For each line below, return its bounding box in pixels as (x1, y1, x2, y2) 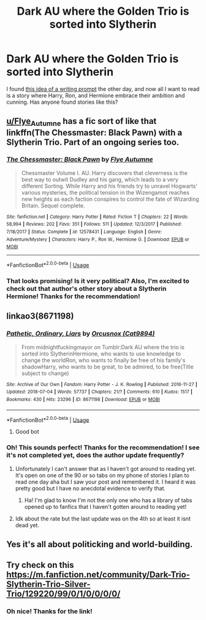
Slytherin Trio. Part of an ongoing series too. (6, 137, 180, 147)
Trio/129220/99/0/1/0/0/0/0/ (6, 589, 121, 599)
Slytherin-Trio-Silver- (6, 579, 91, 590)
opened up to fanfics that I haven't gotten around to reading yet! (24, 503, 187, 510)
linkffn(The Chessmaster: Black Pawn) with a (6, 127, 183, 138)
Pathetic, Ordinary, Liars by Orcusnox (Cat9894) (6, 330, 155, 338)
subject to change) (21, 370, 69, 377)
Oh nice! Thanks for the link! (6, 607, 93, 616)
